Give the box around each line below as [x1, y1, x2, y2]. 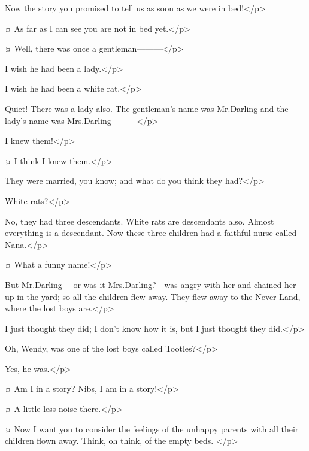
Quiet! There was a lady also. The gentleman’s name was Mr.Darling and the [5, 102, 289, 114]
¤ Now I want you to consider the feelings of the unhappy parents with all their [5, 422, 299, 435]
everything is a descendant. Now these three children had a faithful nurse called [5, 226, 297, 239]
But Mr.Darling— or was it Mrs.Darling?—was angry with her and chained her [5, 278, 296, 290]
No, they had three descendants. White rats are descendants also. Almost [5, 214, 274, 227]
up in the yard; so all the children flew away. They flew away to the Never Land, [5, 290, 301, 302]
